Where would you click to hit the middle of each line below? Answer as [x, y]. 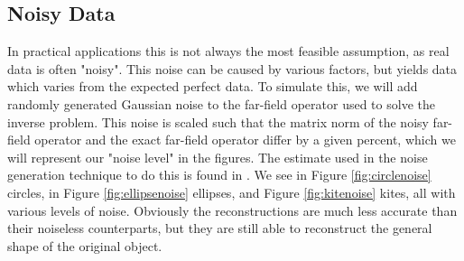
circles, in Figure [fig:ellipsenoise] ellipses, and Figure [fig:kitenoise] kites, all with [232, 192]
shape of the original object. [85, 245]
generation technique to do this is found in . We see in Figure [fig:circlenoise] [219, 175]
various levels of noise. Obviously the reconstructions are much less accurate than [232, 210]
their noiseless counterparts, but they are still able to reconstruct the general [220, 228]
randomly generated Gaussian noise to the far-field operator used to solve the [221, 103]
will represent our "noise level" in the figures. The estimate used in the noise [218, 157]
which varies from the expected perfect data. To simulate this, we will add [213, 86]
